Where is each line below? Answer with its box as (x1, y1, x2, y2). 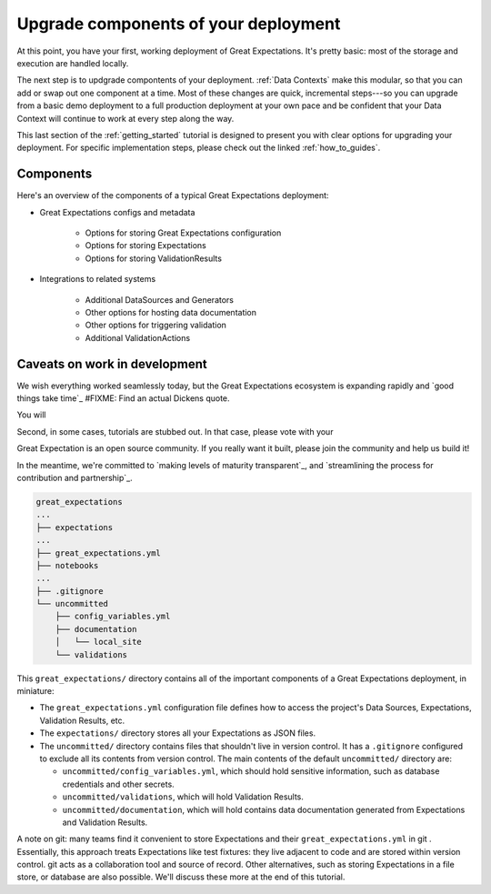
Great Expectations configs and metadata (39, 206, 195, 217)
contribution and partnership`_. (16, 472, 134, 483)
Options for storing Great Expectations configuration (85, 227, 282, 238)
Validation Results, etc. (39, 715, 125, 726)
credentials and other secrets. (62, 778, 175, 789)
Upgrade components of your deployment (16, 14, 341, 34)
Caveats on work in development (16, 356, 208, 372)
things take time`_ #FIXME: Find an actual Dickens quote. (16, 393, 231, 404)
